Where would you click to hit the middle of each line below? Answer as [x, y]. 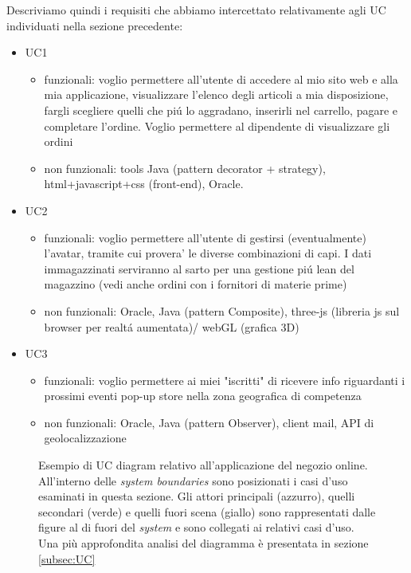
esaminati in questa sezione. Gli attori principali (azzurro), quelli [197, 496]
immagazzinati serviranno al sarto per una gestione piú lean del [199, 268]
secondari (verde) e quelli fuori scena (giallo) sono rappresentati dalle [207, 511]
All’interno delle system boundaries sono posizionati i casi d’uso [193, 480]
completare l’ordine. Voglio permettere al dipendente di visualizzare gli [217, 126]
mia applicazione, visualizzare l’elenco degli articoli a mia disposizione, [216, 94]
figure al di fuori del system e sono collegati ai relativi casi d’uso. [196, 527]
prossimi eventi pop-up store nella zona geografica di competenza [203, 396]
